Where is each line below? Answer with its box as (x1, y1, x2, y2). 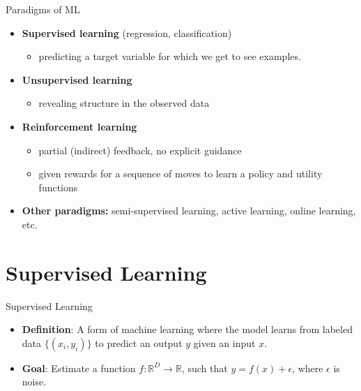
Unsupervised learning (22, 72, 132, 87)
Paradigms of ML (6, 2, 80, 16)
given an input (193, 335, 256, 350)
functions (38, 179, 78, 194)
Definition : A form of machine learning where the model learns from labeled (22, 322, 353, 337)
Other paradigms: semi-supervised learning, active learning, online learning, (22, 203, 356, 218)
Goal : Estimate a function (22, 360, 136, 375)
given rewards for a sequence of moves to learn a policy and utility (38, 166, 323, 181)
